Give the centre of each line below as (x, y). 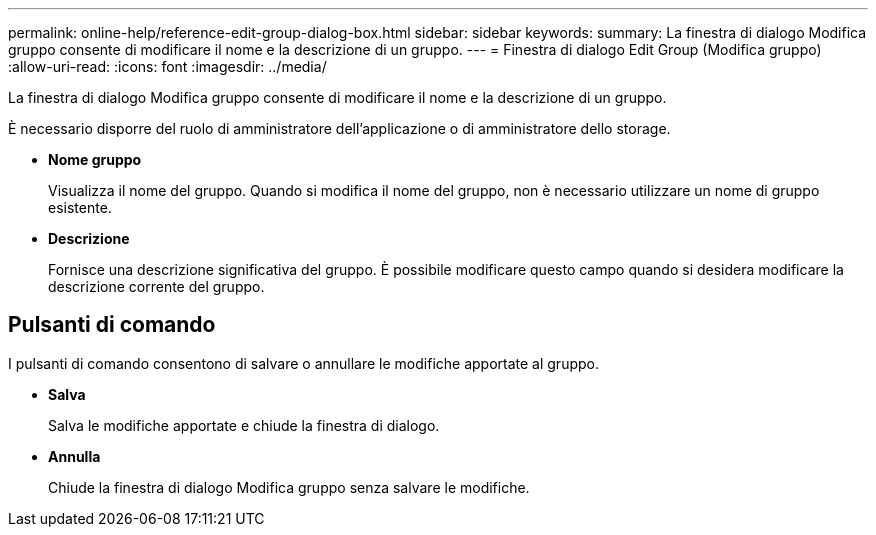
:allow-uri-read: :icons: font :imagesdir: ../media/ (167, 66)
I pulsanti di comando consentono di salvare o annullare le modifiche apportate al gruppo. (303, 363)
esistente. (80, 207)
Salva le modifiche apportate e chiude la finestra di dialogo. (244, 425)
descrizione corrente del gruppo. (156, 286)
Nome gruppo (95, 159)
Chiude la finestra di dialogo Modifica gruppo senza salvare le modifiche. (289, 487)
